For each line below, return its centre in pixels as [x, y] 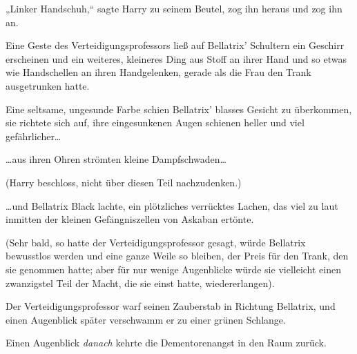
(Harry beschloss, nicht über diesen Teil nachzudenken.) [124, 182]
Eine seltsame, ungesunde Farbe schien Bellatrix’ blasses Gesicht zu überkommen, [179, 109]
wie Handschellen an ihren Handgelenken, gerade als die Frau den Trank [158, 72]
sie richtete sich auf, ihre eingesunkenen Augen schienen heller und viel [155, 122]
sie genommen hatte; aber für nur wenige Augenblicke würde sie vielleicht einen [173, 269]
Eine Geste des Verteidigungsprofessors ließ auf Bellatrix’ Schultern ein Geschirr [175, 45]
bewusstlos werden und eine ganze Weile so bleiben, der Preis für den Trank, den [177, 256]
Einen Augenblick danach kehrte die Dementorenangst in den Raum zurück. [166, 343]
